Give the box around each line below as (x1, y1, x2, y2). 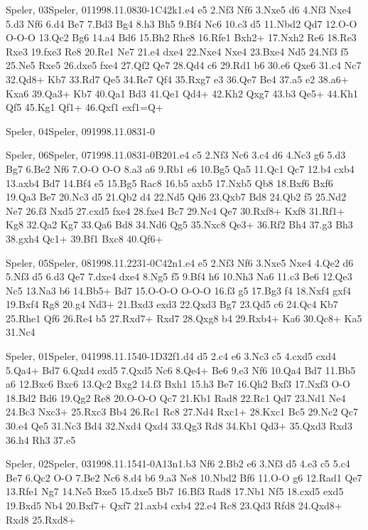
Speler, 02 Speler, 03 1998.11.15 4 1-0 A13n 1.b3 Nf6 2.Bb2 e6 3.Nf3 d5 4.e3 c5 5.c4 (6, 456, 350, 471)
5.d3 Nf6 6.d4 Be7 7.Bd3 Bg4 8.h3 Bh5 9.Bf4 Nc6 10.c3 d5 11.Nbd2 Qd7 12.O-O (6, 16, 357, 31)
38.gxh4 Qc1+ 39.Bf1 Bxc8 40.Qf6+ (6, 230, 163, 245)
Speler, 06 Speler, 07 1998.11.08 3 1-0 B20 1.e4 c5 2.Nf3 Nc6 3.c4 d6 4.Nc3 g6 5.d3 (6, 147, 346, 162)
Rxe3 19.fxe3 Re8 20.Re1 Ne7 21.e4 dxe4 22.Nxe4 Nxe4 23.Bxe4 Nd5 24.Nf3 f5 (6, 43, 349, 58)
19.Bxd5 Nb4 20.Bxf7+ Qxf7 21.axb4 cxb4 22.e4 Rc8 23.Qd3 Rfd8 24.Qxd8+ (6, 498, 342, 512)
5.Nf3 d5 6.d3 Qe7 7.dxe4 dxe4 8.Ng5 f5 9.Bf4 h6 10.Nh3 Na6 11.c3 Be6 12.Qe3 (6, 269, 352, 284)
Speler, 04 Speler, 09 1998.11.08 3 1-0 (6, 123, 156, 138)
